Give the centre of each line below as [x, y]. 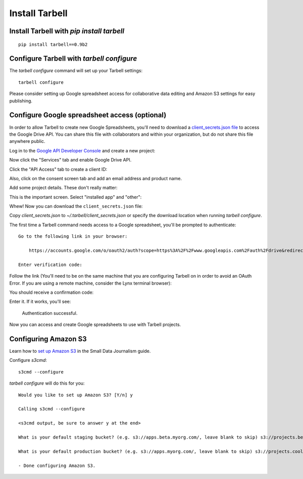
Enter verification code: [50, 264]
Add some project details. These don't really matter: [63, 188]
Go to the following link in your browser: [73, 236]
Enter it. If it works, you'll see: [40, 302]
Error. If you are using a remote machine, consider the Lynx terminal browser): [90, 283]
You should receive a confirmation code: [52, 292]
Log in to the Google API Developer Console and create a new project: [82, 150]
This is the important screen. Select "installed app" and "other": [75, 197]
